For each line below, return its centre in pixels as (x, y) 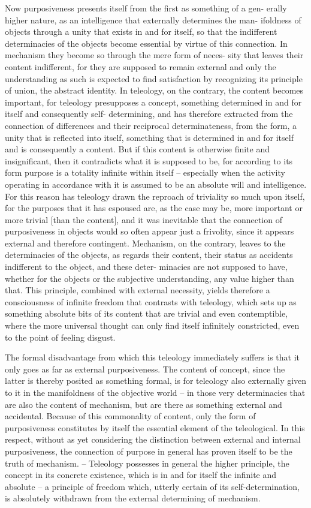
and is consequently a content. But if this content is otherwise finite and (137, 149)
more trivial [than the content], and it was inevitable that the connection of (144, 219)
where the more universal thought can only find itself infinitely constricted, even (152, 325)
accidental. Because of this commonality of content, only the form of (130, 416)
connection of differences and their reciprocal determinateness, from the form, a (151, 125)
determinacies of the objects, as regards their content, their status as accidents (149, 255)
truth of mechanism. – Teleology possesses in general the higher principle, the (147, 463)
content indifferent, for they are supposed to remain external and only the (141, 66)
